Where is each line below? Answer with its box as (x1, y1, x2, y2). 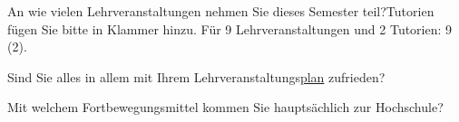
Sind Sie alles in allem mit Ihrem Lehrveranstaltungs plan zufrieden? (7, 67, 386, 86)
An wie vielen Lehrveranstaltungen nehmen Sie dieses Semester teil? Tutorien (7, 2, 435, 20)
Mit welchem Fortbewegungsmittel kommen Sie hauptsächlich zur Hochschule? (7, 98, 444, 117)
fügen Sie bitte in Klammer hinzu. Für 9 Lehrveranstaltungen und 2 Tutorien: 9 (7, 19, 453, 38)
